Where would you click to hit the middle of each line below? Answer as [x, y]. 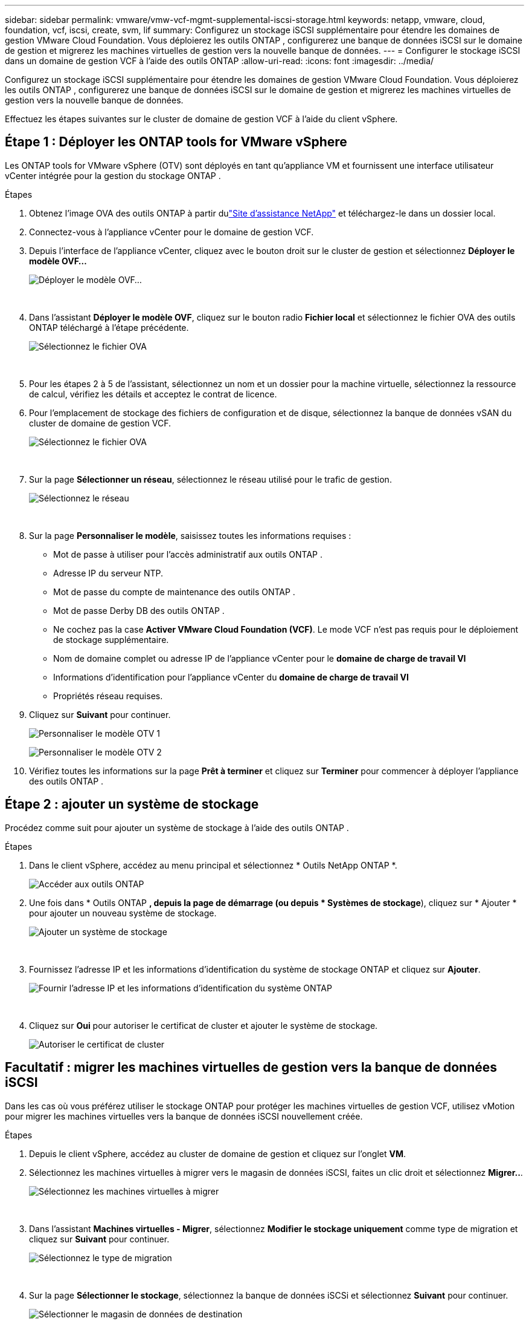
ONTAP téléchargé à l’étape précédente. [109, 327]
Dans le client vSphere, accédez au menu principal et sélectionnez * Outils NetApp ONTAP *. [213, 865]
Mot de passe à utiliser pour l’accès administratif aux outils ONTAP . [188, 554]
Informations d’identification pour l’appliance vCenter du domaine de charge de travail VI [231, 677]
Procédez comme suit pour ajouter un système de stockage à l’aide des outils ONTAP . [177, 827]
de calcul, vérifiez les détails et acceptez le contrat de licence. [153, 394]
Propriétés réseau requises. [108, 696]
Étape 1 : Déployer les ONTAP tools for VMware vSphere [176, 142]
